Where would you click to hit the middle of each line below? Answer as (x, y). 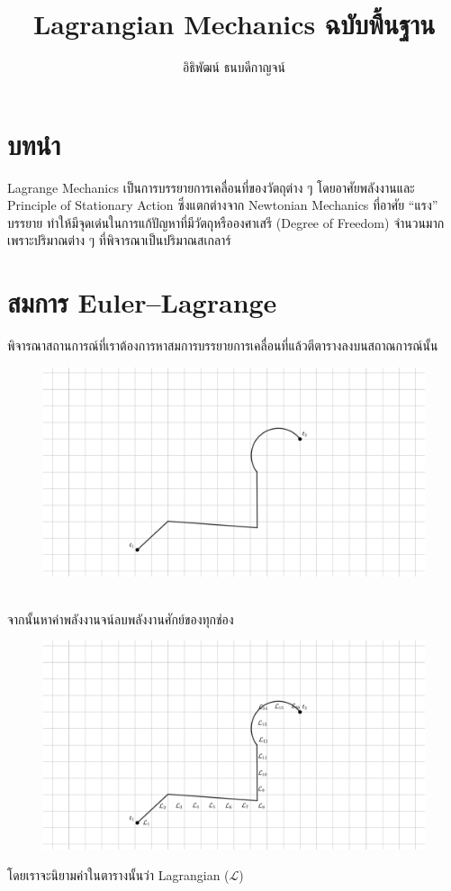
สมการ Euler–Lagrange (142, 302)
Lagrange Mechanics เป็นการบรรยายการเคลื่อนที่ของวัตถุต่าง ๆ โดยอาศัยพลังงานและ (211, 187)
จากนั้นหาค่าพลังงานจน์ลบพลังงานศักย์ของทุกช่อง (121, 618)
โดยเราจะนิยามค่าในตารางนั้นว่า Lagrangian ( (118, 874)
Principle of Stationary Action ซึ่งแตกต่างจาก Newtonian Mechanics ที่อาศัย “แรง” (223, 205)
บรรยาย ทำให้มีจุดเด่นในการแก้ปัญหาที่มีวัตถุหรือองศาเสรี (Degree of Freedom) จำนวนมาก (226, 222)
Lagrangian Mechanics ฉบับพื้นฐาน (234, 24)
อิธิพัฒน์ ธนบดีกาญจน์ (234, 67)
